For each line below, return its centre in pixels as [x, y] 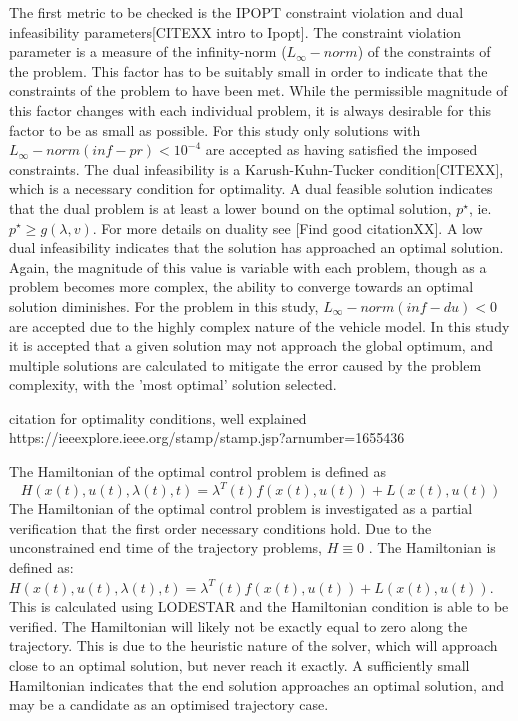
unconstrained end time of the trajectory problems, [165, 547]
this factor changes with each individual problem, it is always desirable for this [250, 109]
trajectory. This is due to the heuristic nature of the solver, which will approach [253, 645]
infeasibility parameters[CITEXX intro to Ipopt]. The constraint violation [235, 31]
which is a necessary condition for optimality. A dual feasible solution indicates [251, 188]
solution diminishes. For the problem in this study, [164, 305]
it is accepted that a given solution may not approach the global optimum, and [251, 345]
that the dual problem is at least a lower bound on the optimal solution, [230, 207]
